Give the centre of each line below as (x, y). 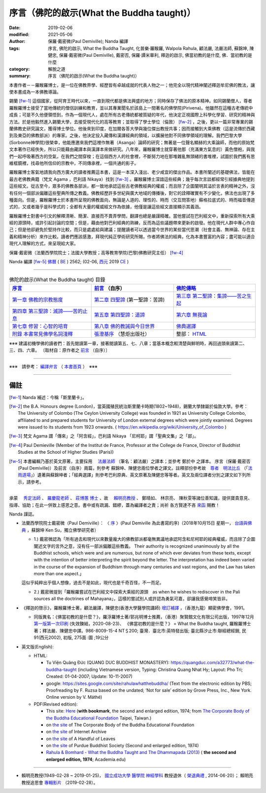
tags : (15, 48)
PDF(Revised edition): (56, 704)
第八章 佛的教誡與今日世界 (125, 326)
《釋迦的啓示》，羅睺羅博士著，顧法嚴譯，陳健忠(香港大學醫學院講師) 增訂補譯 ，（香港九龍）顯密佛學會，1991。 (134, 608)
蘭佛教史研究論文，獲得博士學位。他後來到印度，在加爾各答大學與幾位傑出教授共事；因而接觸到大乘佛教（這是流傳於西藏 (132, 129)
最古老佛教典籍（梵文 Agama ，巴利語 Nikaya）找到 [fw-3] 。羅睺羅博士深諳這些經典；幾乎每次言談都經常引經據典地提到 (132, 179)
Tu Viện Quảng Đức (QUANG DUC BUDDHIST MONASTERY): (108, 663)
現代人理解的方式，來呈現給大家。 (44, 243)
